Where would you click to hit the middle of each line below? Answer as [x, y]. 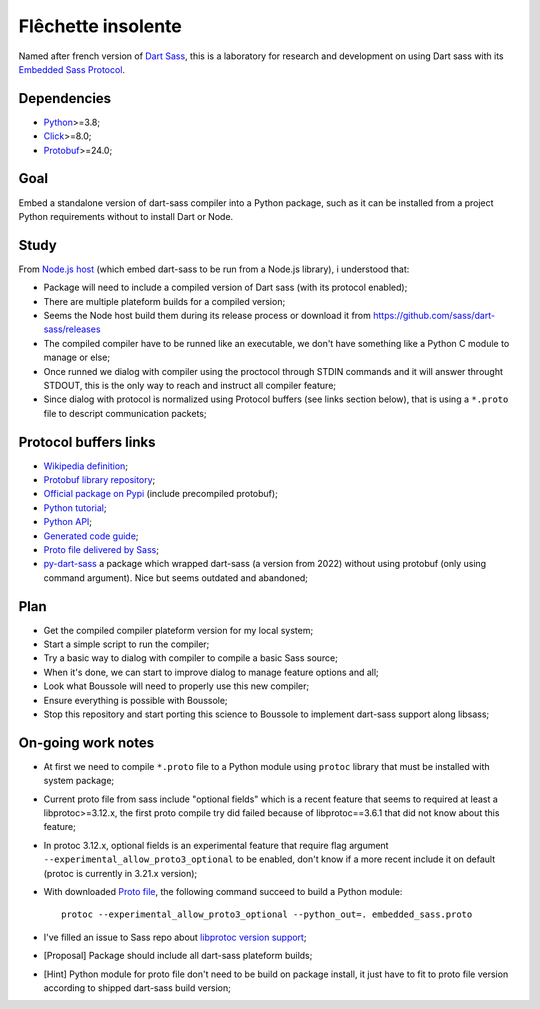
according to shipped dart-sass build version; [137, 988]
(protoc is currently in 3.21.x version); [120, 873]
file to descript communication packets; [125, 413]
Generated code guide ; [91, 536]
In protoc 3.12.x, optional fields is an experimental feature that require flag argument [216, 845]
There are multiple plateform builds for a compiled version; [164, 301]
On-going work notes [86, 742]
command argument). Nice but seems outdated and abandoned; [176, 577]
